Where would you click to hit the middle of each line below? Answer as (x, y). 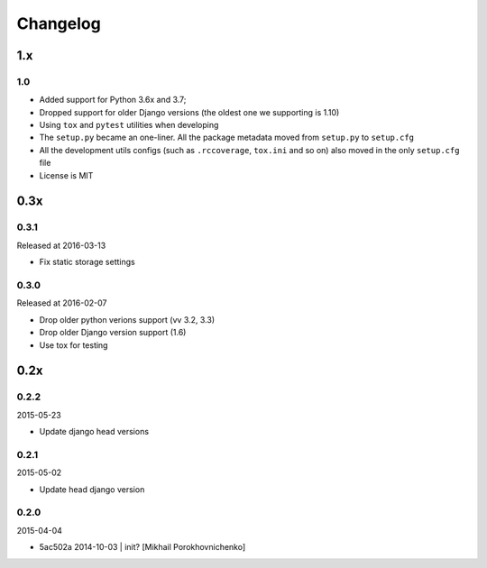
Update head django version (92, 489)
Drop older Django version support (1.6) (113, 333)
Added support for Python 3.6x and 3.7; (113, 100)
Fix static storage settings (87, 262)
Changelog (59, 23)
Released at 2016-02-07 (62, 303)
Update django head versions (94, 432)
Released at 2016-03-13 (61, 245)
